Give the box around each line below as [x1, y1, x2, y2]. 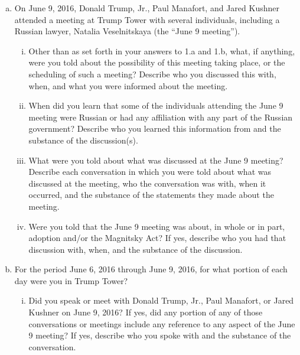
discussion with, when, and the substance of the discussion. [28, 243, 243, 255]
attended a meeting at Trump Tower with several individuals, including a [14, 13, 280, 25]
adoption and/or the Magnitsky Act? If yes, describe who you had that [28, 232, 286, 244]
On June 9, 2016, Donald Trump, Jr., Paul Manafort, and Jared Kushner [14, 2, 279, 14]
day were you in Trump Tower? [14, 274, 128, 286]
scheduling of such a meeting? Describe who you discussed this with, [28, 67, 276, 80]
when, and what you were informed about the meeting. [28, 79, 228, 92]
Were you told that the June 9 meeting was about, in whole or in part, [28, 220, 285, 232]
